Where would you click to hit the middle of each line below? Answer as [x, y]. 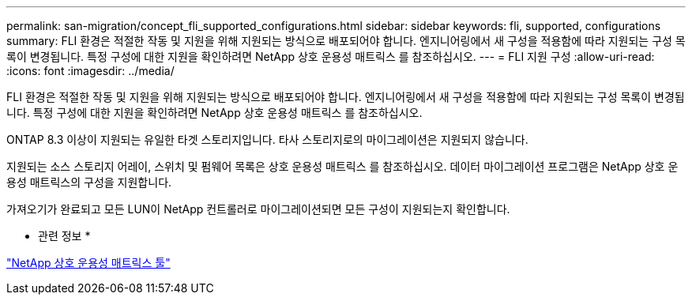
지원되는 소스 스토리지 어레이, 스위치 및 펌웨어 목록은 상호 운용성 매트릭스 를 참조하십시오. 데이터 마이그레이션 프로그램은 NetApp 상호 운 [342, 166]
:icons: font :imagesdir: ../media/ [90, 71]
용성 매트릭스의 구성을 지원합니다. [89, 182]
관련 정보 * [64, 236]
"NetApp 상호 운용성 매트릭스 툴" [88, 263]
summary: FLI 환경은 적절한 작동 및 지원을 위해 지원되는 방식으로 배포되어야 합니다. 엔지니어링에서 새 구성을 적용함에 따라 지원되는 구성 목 [346, 41]
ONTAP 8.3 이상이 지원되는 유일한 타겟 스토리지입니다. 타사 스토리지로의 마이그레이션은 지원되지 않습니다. [267, 139]
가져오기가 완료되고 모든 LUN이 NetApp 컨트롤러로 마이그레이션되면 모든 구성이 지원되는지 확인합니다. [258, 209]
